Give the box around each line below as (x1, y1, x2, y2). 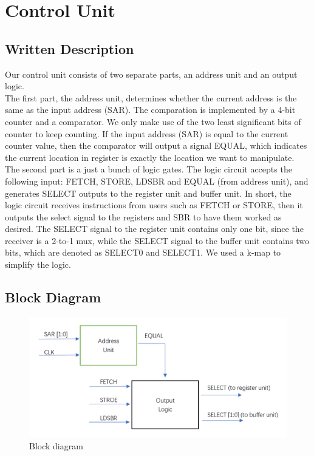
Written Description (5, 39, 134, 58)
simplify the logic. (5, 258, 71, 271)
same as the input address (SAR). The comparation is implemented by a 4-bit (5, 103, 296, 116)
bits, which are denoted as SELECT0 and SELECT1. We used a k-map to (5, 246, 281, 259)
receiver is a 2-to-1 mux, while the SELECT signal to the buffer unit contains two (5, 234, 310, 247)
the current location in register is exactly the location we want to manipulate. (5, 151, 295, 163)
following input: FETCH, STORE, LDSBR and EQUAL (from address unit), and (5, 174, 309, 187)
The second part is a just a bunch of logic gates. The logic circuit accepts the (5, 163, 292, 175)
